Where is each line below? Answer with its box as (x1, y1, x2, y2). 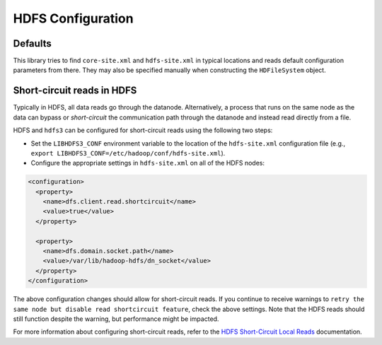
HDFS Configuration (13, 11, 134, 26)
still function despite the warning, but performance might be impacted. (13, 315, 219, 323)
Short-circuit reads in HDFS (13, 85, 137, 97)
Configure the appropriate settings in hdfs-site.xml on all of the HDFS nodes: (30, 159, 265, 168)
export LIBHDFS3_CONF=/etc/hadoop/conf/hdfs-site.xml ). (30, 148, 226, 157)
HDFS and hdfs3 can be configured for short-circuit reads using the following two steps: (13, 126, 273, 134)
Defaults (13, 37, 52, 49)
